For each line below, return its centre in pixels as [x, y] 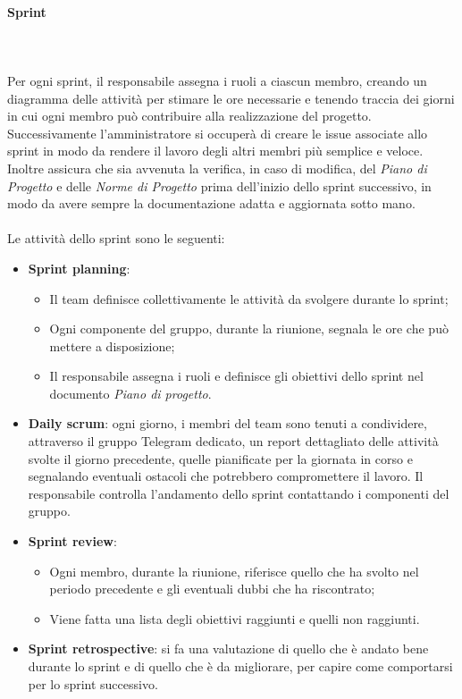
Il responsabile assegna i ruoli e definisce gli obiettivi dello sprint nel [236, 376]
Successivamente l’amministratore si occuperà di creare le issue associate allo [218, 133]
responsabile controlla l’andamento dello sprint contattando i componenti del [239, 493]
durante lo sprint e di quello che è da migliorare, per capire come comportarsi [240, 666]
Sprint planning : [79, 268]
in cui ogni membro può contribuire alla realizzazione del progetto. [189, 116]
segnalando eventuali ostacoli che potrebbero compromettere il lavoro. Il [226, 476]
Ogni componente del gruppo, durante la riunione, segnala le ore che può [249, 328]
